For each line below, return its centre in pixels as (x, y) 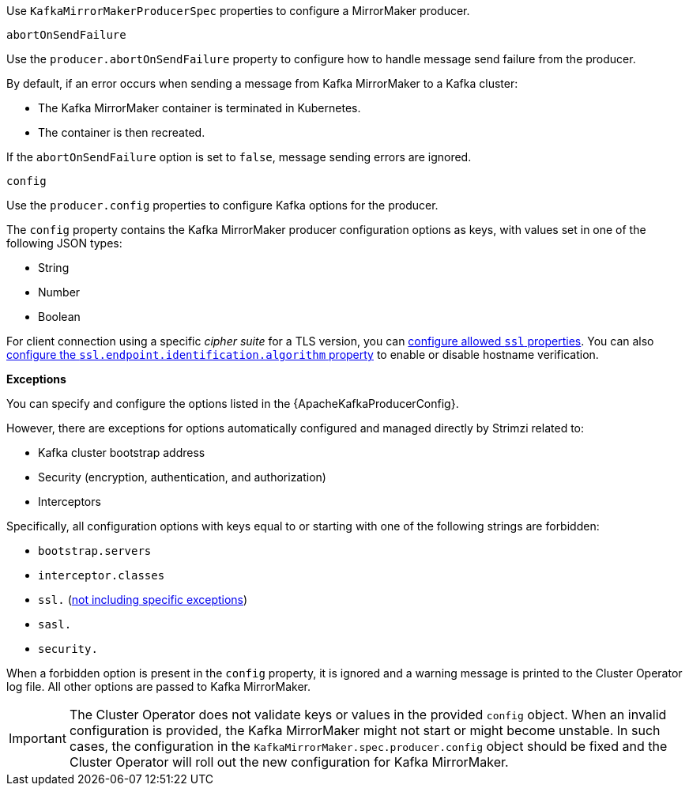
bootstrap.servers (95, 551)
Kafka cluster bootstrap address (122, 453)
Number (59, 292)
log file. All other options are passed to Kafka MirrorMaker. (158, 686)
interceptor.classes (102, 575)
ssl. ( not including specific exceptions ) (143, 600)
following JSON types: (64, 243)
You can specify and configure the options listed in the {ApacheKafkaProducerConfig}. (233, 404)
